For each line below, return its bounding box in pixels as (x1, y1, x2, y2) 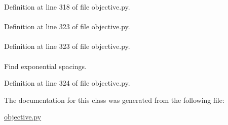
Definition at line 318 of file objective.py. (4, 2, 130, 12)
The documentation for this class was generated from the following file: (4, 94, 224, 105)
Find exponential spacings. (4, 60, 87, 71)
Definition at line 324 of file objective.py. (4, 78, 130, 88)
